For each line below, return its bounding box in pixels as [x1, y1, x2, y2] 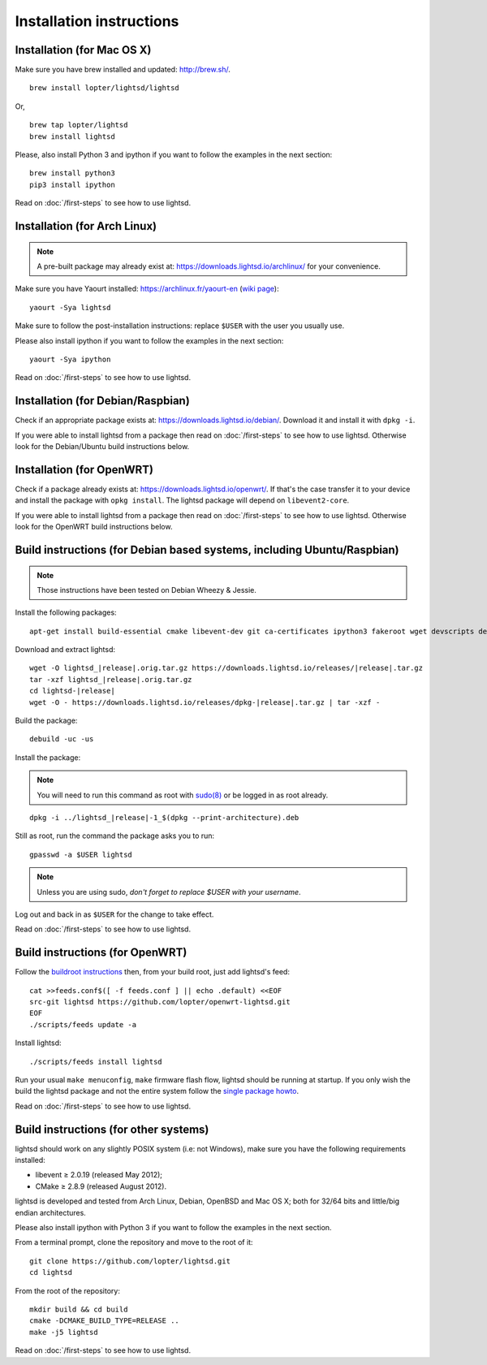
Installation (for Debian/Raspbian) [15, 394, 190, 408]
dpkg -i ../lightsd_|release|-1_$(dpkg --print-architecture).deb [29, 813, 300, 822]
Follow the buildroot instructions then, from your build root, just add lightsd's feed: [15, 967, 290, 977]
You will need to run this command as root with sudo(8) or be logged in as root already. [37, 790, 329, 800]
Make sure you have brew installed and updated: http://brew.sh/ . [15, 65, 231, 75]
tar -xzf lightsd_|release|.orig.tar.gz [29, 675, 192, 684]
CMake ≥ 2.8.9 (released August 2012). [35, 1181, 166, 1191]
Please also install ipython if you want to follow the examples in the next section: [15, 335, 284, 345]
